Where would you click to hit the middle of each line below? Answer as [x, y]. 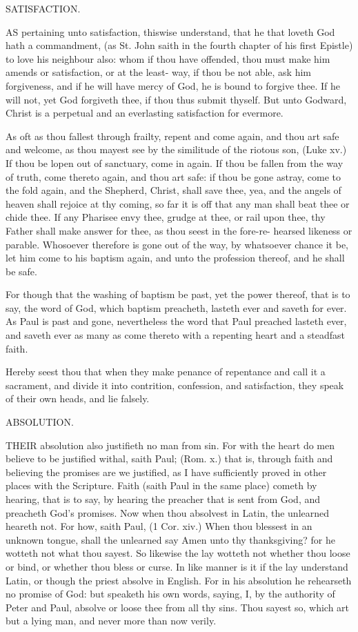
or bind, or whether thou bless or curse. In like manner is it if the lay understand [177, 566]
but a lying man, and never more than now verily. [111, 621]
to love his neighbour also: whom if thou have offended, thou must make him [168, 58]
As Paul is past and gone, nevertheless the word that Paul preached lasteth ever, [176, 321]
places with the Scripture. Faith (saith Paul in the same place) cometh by [161, 485]
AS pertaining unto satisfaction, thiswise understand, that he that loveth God [170, 31]
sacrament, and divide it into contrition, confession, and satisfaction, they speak [175, 385]
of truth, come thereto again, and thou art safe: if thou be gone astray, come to [173, 176]
